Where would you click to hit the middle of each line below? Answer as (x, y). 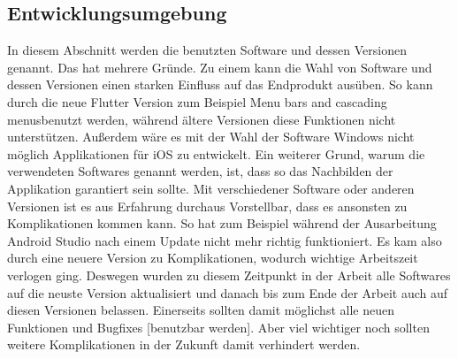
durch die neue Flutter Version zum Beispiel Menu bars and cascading (197, 101)
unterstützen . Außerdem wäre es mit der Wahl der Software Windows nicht (211, 137)
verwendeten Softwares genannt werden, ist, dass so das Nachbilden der (200, 171)
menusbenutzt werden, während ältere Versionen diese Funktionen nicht (202, 119)
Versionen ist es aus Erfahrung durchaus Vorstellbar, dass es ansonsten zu (207, 206)
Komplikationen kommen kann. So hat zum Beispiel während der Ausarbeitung (222, 223)
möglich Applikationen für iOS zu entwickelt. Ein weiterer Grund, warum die (216, 153)
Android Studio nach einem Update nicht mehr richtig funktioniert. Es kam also (225, 240)
